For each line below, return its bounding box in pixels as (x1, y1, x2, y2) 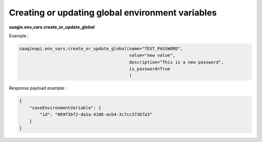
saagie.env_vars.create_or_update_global (9, 24, 95, 30)
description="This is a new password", (129, 59, 224, 65)
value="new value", (129, 53, 176, 58)
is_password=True (129, 66, 170, 72)
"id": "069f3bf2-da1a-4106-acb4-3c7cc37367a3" (39, 112, 152, 117)
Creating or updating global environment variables (9, 7, 217, 18)
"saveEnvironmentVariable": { (29, 105, 101, 111)
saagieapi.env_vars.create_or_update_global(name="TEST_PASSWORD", (19, 46, 183, 51)
